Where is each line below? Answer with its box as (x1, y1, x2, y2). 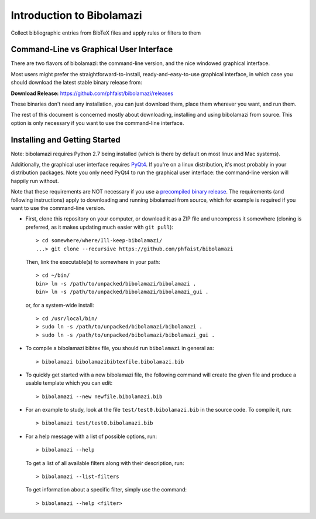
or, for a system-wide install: (25, 301, 94, 308)
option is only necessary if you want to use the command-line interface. (11, 119, 184, 126)
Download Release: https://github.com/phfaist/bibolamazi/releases (11, 90, 174, 97)
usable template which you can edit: (25, 379, 113, 386)
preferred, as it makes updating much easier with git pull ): (25, 223, 174, 230)
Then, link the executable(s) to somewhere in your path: (25, 259, 160, 265)
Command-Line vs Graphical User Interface (11, 45, 173, 55)
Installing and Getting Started (11, 135, 121, 145)
